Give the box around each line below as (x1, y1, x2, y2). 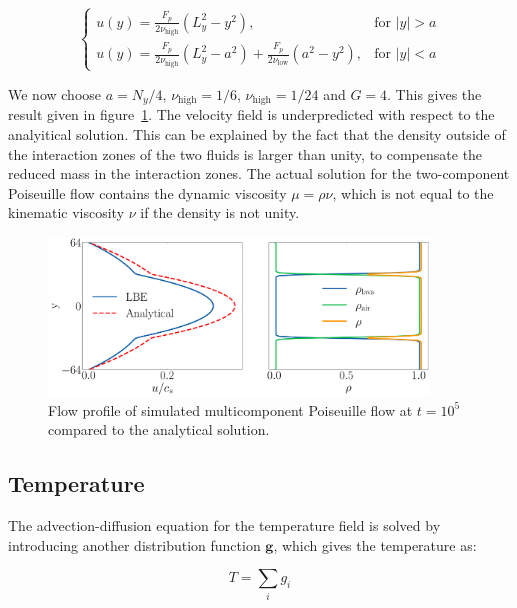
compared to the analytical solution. (48, 419, 270, 440)
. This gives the (387, 83, 482, 104)
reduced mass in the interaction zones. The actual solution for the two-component (8, 163, 510, 184)
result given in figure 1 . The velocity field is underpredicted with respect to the (8, 104, 495, 125)
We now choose (8, 83, 102, 104)
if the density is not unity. (140, 202, 300, 223)
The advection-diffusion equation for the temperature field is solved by (8, 515, 441, 536)
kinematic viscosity (8, 202, 125, 223)
